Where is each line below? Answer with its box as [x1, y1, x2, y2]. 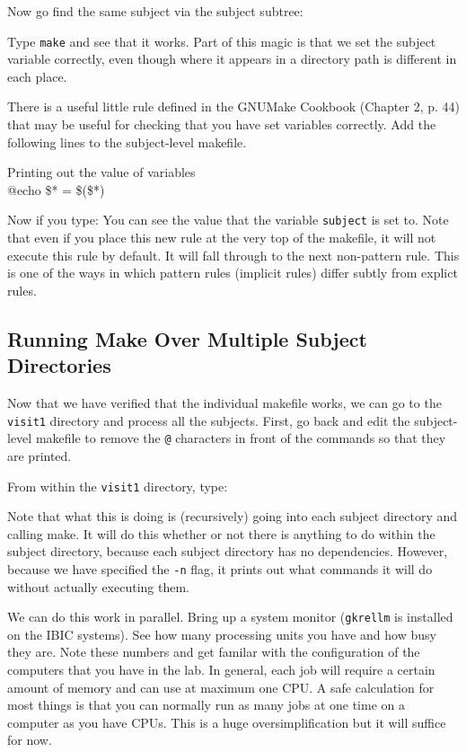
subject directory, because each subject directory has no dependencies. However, [7, 542, 448, 561]
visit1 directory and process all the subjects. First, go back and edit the [7, 411, 410, 429]
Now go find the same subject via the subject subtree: [7, 2, 303, 20]
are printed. [7, 446, 72, 464]
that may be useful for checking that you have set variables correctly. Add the [7, 115, 436, 134]
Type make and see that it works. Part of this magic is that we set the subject [7, 31, 436, 50]
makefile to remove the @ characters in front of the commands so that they [35, 429, 446, 447]
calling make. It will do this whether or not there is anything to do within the [7, 524, 435, 543]
